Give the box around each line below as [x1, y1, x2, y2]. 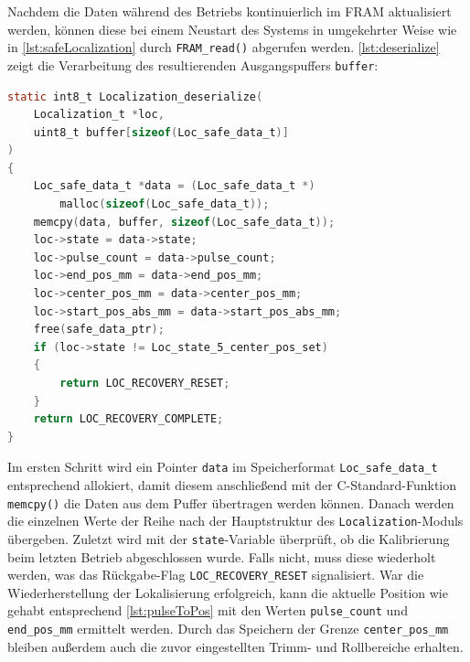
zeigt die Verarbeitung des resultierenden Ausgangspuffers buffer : [7, 55, 379, 74]
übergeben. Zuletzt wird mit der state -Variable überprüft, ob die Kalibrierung [7, 529, 450, 548]
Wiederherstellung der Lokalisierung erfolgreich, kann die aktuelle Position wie [7, 582, 448, 602]
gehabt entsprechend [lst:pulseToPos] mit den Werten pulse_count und [7, 601, 408, 620]
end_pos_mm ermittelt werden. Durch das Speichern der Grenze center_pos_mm [7, 619, 449, 638]
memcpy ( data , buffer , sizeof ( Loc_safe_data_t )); [33, 215, 336, 229]
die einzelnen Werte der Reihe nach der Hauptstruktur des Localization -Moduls [7, 511, 464, 530]
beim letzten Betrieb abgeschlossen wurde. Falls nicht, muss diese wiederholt [7, 547, 436, 566]
